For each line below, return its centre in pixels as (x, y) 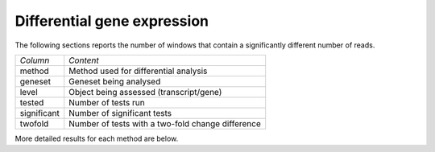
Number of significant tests (120, 113)
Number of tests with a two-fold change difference (165, 123)
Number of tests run (107, 102)
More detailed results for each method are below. (97, 138)
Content (84, 60)
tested (32, 102)
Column (35, 60)
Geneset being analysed (115, 81)
